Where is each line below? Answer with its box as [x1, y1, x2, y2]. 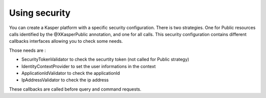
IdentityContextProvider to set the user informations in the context [21, 63, 156, 69]
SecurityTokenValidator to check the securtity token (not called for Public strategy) [21, 57, 190, 63]
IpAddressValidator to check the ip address [21, 77, 109, 83]
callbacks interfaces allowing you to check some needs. [9, 38, 123, 44]
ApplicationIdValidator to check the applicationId [21, 70, 120, 76]
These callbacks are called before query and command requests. [9, 86, 141, 92]
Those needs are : [9, 47, 46, 53]
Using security [9, 7, 71, 18]
